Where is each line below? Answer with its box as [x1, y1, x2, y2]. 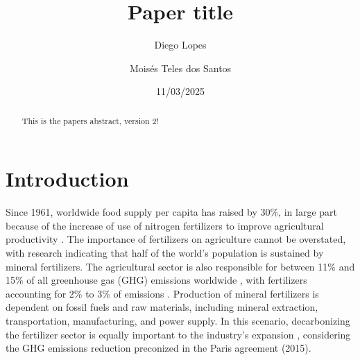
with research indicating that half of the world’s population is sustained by [6, 246, 324, 260]
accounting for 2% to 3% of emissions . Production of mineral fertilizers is [6, 286, 319, 300]
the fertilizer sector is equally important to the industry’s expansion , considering [6, 327, 351, 341]
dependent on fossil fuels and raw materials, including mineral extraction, [6, 300, 318, 314]
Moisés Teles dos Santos [129, 60, 232, 75]
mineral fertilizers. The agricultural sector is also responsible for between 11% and [6, 259, 355, 273]
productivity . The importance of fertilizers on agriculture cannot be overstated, [6, 232, 346, 246]
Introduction [6, 164, 129, 193]
